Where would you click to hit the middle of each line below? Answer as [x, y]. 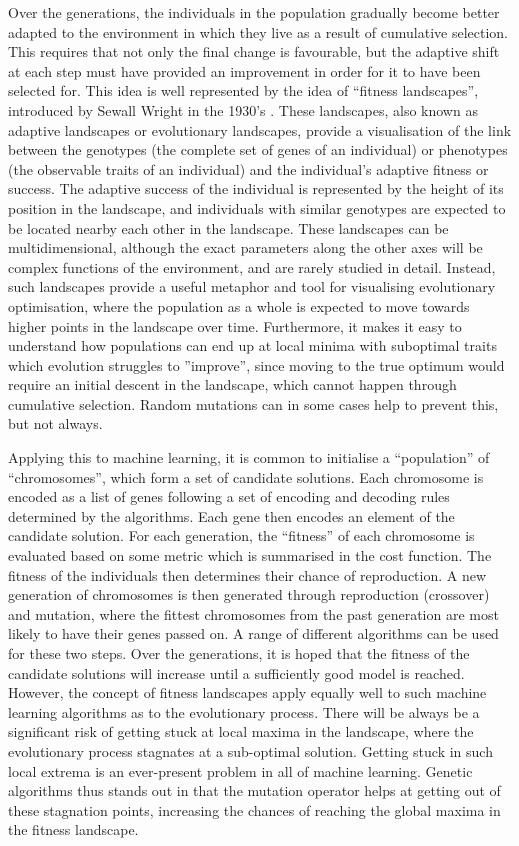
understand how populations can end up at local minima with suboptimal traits [252, 345]
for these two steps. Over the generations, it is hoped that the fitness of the [239, 653]
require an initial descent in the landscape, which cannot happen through [232, 384]
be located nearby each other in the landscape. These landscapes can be [228, 227]
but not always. [55, 423]
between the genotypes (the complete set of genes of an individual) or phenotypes [258, 149]
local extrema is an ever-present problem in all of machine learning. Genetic [240, 770]
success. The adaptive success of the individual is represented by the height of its [256, 188]
